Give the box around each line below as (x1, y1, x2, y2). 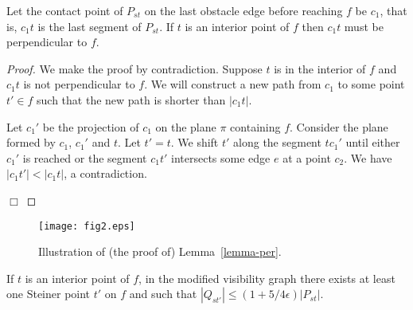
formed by (6, 134, 56, 151)
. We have (344, 149, 392, 166)
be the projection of (42, 118, 139, 135)
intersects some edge (171, 149, 271, 166)
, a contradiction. (64, 165, 147, 182)
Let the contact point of (6, 2, 123, 18)
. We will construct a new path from (144, 76, 321, 92)
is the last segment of (37, 18, 142, 34)
